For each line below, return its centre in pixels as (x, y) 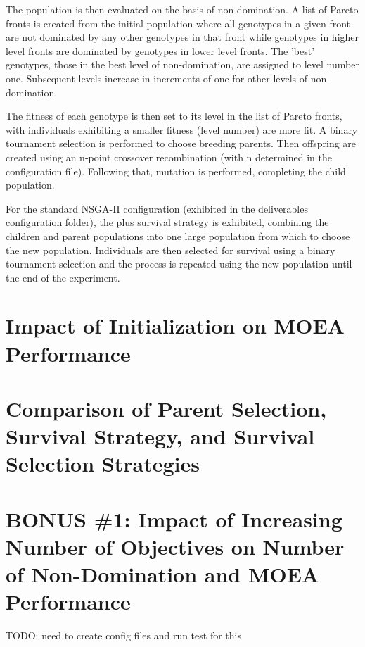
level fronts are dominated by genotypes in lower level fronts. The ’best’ (160, 50)
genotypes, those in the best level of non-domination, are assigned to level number (182, 64)
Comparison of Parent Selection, (166, 409)
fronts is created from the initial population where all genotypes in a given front (178, 23)
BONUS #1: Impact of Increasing (174, 519)
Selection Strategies (103, 464)
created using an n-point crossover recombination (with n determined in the (169, 157)
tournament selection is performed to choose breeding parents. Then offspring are (181, 143)
